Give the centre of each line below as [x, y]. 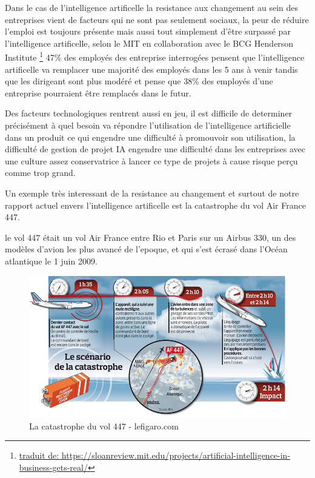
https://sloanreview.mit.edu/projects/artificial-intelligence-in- [176, 455]
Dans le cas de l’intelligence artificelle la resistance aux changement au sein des [152, 7]
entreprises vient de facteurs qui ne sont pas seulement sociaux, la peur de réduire [157, 19]
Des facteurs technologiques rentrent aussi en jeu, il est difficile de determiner [149, 113]
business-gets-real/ [53, 467]
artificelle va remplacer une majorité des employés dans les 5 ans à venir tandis [151, 69]
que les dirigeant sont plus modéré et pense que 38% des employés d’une [139, 81]
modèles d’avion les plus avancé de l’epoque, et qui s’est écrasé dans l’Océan [146, 249]
